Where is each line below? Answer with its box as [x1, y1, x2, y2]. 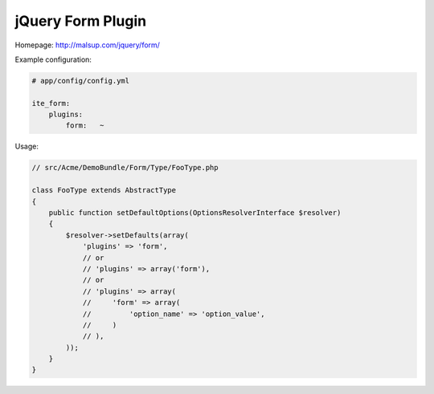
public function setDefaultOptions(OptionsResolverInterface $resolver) [48, 209, 342, 217]
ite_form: [31, 99, 71, 108]
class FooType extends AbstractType [31, 185, 177, 195]
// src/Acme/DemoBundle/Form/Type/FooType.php [31, 163, 219, 173]
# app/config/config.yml [31, 76, 130, 85]
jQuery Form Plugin [14, 12, 147, 30]
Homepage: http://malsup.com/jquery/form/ [14, 40, 161, 50]
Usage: [14, 141, 39, 152]
